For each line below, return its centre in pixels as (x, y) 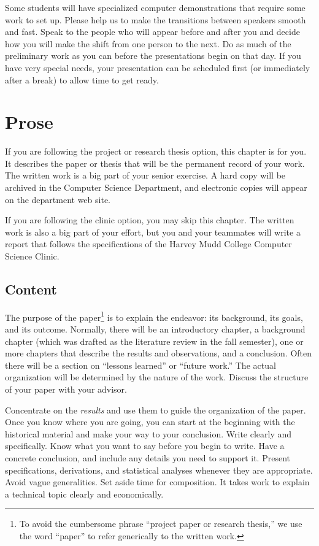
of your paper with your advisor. (66, 389)
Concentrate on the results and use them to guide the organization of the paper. (156, 409)
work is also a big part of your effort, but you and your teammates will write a (153, 232)
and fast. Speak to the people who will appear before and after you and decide (152, 32)
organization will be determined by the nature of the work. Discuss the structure (157, 377)
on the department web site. (58, 199)
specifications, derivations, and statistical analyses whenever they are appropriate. (159, 470)
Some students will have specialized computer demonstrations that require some (155, 7)
